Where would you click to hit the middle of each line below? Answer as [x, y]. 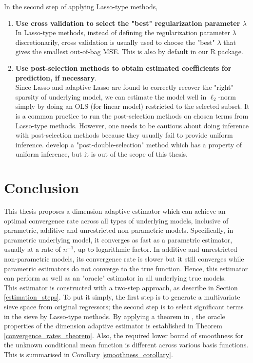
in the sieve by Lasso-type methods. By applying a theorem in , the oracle [115, 316]
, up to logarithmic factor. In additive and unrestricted [156, 249]
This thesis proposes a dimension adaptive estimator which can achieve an [115, 211]
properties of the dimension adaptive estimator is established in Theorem [113, 326]
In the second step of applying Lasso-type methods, [81, 6]
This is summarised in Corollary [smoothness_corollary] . [88, 354]
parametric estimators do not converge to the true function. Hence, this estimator [126, 268]
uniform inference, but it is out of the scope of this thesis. [101, 154]
